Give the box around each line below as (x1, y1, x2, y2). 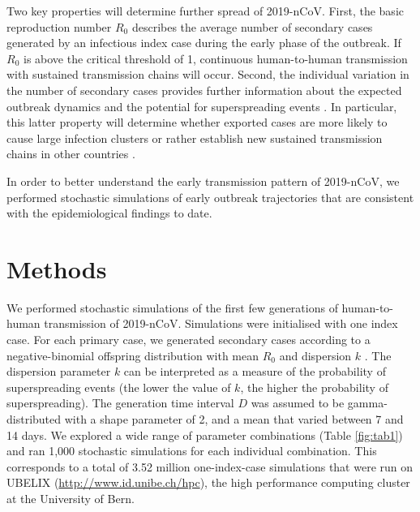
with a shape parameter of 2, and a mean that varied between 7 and (64, 411, 404, 427)
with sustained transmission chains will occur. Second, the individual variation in (6, 66, 409, 83)
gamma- (347, 394, 388, 411)
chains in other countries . (6, 145, 135, 162)
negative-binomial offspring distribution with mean (6, 346, 259, 364)
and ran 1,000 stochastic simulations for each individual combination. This (6, 442, 377, 459)
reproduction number (6, 18, 112, 35)
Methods (6, 252, 107, 285)
